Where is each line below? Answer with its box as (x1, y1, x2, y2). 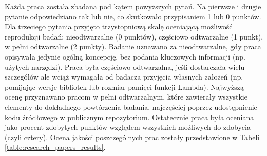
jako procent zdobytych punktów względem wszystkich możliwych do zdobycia (5, 122, 251, 132)
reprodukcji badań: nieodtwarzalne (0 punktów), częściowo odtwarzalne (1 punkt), (5, 31, 263, 42)
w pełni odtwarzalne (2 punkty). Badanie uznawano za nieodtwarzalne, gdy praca (5, 41, 261, 52)
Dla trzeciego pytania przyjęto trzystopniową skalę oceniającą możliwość (5, 21, 233, 32)
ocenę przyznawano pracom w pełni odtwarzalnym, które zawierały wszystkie (5, 91, 247, 102)
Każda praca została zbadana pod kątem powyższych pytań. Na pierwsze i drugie (5, 1, 261, 11)
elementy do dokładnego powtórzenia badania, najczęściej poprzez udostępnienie (5, 101, 257, 112)
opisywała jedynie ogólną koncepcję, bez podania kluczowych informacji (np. (5, 51, 245, 62)
